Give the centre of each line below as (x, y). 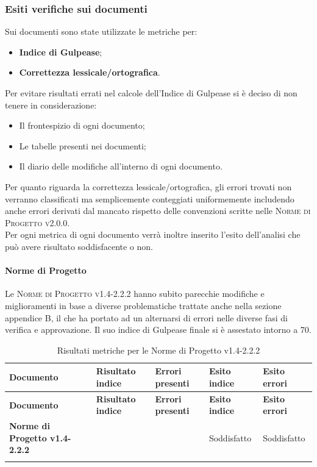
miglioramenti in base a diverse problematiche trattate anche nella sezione (143, 305)
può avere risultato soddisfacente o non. (79, 246)
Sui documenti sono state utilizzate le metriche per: (101, 31)
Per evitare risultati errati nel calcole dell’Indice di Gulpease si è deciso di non (151, 93)
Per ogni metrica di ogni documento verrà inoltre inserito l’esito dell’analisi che (153, 234)
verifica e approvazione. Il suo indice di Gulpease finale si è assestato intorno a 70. (158, 330)
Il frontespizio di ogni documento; (82, 125)
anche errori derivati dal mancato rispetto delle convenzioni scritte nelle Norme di (158, 211)
